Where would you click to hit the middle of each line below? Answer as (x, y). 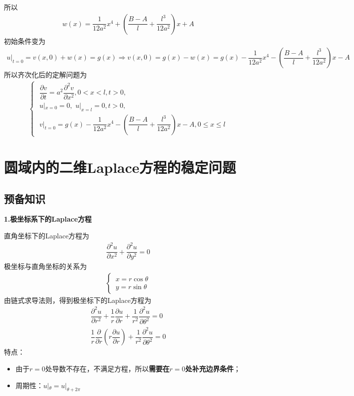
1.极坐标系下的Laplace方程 (48, 219)
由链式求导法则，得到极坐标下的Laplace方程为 (78, 300)
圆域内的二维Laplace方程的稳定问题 (120, 167)
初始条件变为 (25, 41)
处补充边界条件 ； (213, 368)
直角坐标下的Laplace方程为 (47, 236)
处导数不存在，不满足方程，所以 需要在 (107, 368)
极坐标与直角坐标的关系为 (45, 266)
